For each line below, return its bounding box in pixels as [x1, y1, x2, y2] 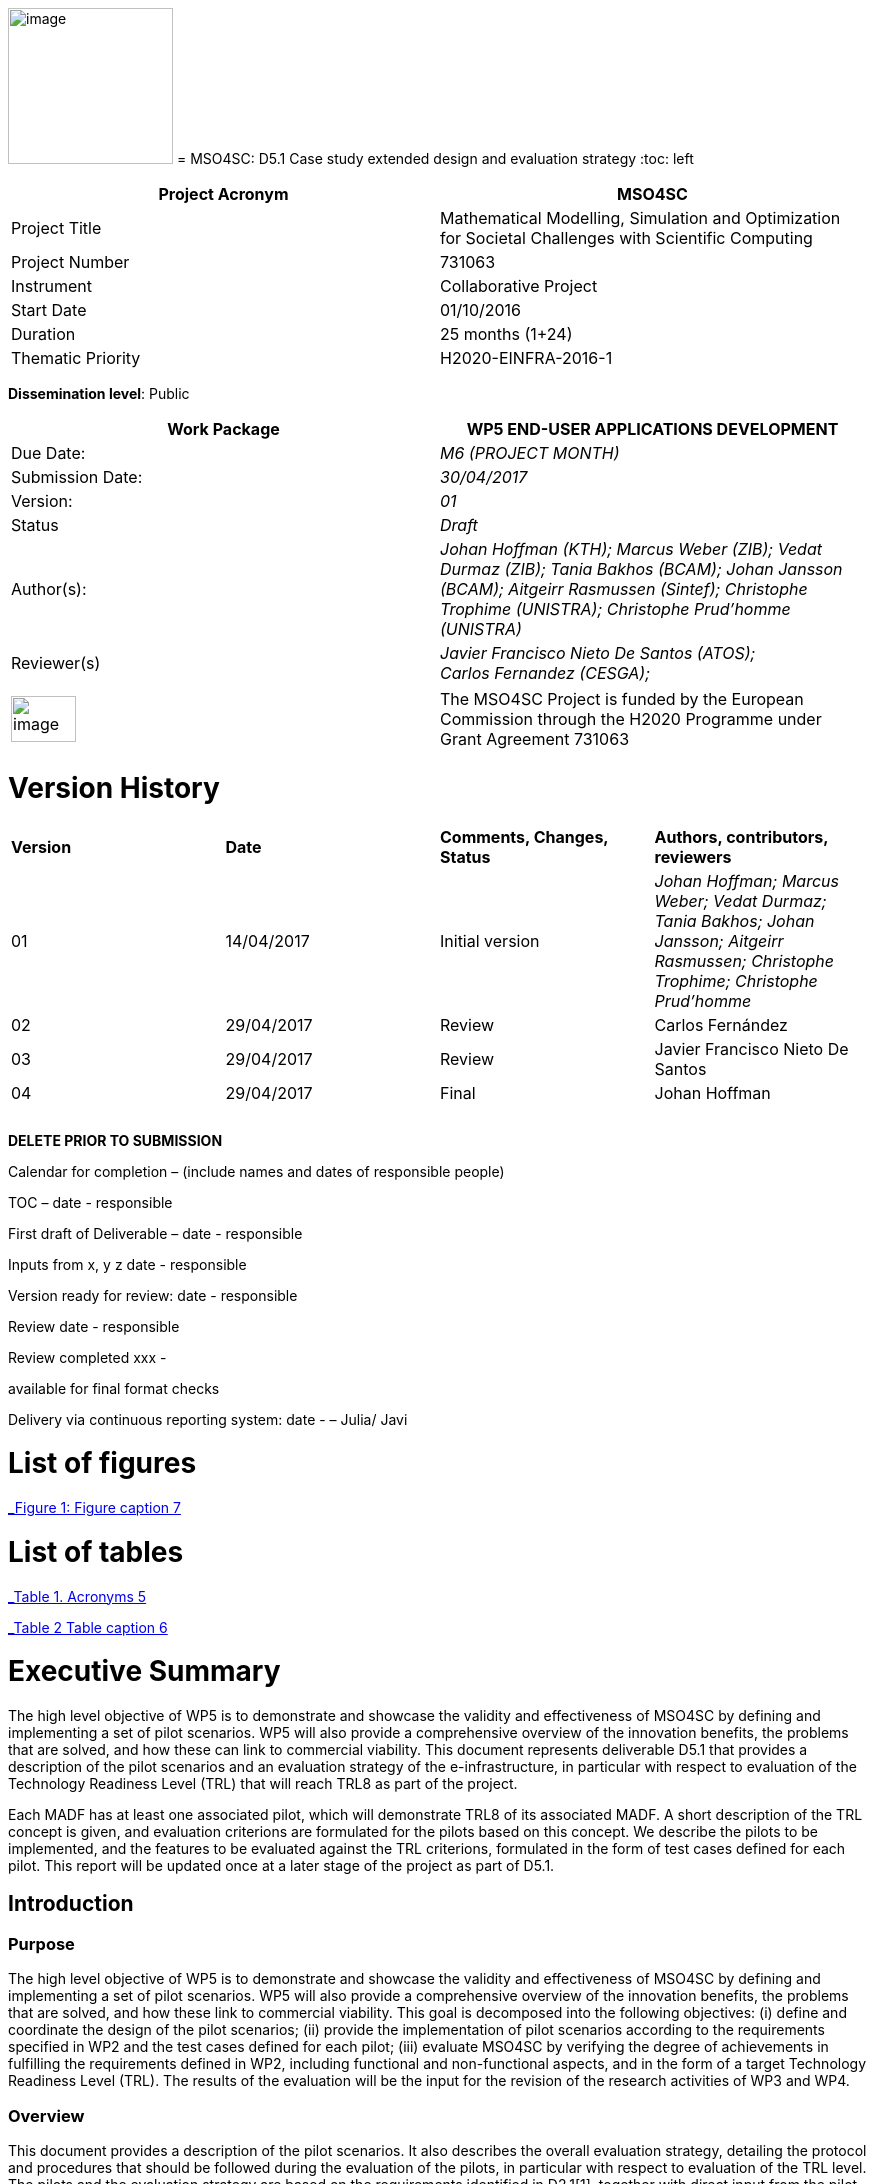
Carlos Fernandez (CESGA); [440, 663, 650, 683]
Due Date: [11, 443, 86, 463]
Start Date [11, 300, 87, 320]
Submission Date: [11, 467, 143, 487]
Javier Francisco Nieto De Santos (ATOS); [440, 643, 756, 663]
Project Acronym [158, 184, 289, 204]
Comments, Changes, [440, 826, 609, 847]
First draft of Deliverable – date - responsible [8, 1224, 303, 1242]
